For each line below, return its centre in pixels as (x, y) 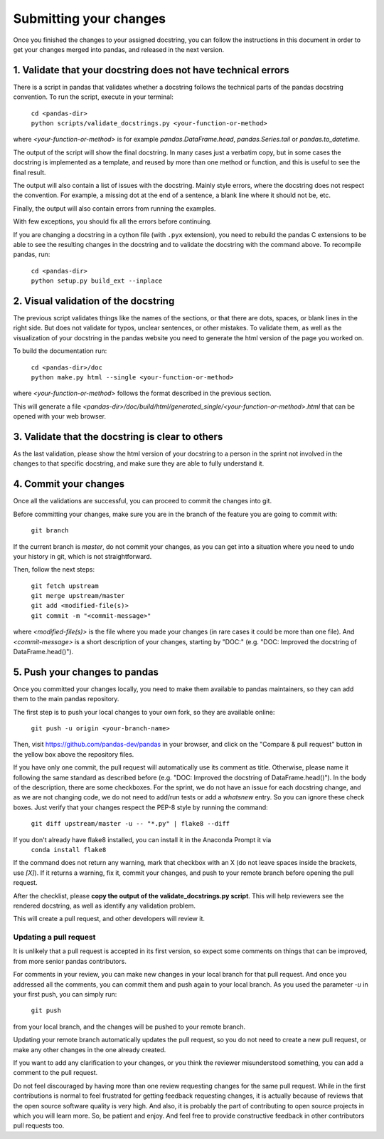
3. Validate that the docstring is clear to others (118, 437)
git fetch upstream (65, 586)
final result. (30, 172)
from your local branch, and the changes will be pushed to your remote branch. (129, 1027)
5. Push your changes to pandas (86, 672)
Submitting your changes (90, 19)
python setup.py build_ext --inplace (97, 281)
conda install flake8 (69, 850)
